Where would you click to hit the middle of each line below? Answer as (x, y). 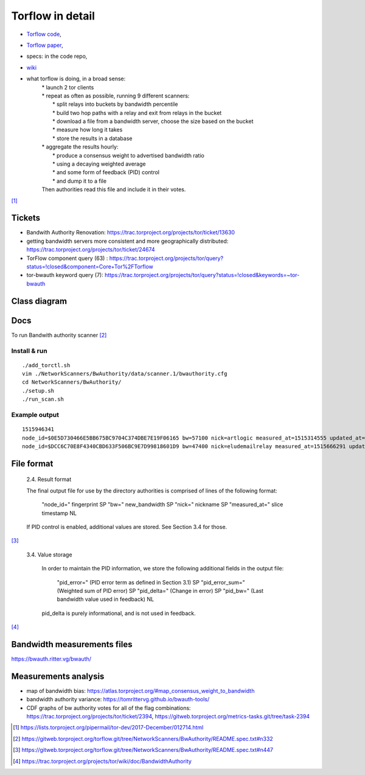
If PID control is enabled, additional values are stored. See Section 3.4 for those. (127, 527)
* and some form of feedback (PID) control (106, 172)
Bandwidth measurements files (72, 644)
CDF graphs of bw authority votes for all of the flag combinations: (109, 708)
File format (32, 464)
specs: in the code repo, (57, 56)
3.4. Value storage (49, 555)
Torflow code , (44, 34)
